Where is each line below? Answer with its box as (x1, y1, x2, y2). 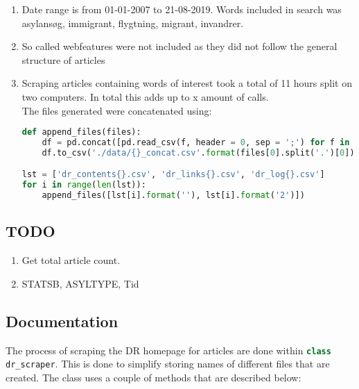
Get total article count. (21, 253, 121, 267)
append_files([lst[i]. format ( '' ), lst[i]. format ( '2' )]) (42, 190, 305, 201)
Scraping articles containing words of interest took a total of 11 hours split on (21, 76, 353, 90)
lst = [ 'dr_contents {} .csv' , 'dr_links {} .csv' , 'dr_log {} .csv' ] (21, 169, 325, 180)
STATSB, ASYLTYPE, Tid (21, 276, 139, 290)
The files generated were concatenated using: (21, 103, 212, 117)
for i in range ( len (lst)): (21, 180, 146, 190)
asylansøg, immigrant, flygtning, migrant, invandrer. (21, 15, 244, 30)
